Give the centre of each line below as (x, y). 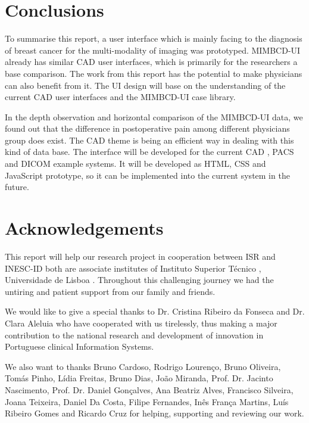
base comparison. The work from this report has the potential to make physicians (154, 73)
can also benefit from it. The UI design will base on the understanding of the (145, 85)
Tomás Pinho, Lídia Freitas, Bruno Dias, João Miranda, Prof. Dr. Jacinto (139, 378)
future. (17, 187)
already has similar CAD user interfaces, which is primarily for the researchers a (151, 62)
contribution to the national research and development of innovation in (134, 335)
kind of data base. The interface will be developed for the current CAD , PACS (149, 152)
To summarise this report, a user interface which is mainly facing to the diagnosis (154, 38)
